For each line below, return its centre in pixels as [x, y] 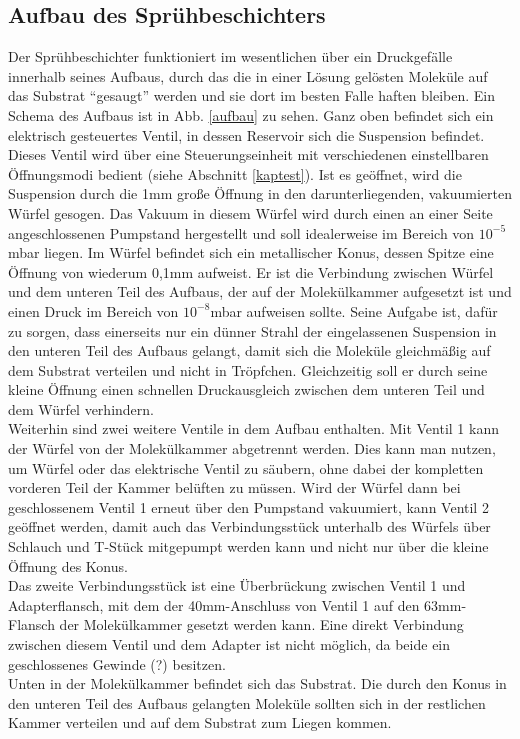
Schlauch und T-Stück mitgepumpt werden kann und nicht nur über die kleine [248, 546]
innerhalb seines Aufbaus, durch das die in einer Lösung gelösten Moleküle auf [248, 75]
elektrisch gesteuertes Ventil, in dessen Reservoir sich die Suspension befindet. [246, 134]
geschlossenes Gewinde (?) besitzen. [117, 663]
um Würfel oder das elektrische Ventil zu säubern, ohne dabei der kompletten [246, 467]
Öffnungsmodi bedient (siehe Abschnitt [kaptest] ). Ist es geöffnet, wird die [235, 173]
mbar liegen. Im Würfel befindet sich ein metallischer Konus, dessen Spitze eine [251, 252]
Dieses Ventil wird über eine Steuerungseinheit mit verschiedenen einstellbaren [248, 154]
